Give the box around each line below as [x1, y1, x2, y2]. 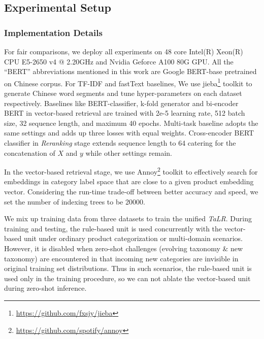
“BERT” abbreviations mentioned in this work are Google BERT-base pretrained [4, 66, 257, 77]
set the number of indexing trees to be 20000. [4, 196, 145, 207]
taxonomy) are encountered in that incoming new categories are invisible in [4, 253, 239, 263]
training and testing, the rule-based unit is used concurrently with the [4, 223, 222, 233]
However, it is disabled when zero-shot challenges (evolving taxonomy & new [4, 243, 243, 253]
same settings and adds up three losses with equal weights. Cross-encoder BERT [4, 127, 254, 138]
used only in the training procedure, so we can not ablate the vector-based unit [4, 273, 251, 283]
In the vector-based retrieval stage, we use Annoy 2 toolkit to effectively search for [4, 165, 258, 177]
